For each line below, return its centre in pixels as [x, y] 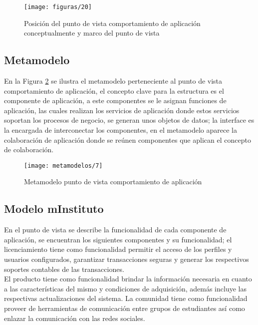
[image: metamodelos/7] [63, 166]
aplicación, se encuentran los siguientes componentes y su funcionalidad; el [118, 239]
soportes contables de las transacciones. [64, 269]
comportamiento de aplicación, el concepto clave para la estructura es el [114, 90]
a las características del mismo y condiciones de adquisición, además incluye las [125, 288]
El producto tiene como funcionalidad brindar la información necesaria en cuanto [128, 279]
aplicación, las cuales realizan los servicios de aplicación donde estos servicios [122, 110]
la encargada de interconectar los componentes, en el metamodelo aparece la [121, 130]
